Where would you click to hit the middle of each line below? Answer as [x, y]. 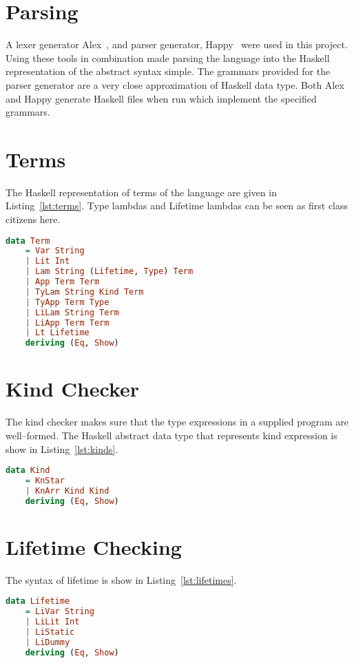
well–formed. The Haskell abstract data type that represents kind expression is [171, 435]
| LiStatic [50, 632]
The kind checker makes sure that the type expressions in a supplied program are [177, 422]
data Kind [28, 471]
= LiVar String [60, 612]
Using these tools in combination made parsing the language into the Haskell [168, 57]
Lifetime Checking [94, 546]
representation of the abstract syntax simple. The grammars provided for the [168, 71]
